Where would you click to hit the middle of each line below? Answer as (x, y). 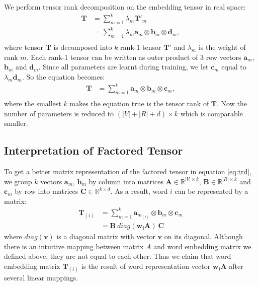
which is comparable (211, 113)
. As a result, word (139, 191)
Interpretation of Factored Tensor (94, 150)
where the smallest (33, 103)
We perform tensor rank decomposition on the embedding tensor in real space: (125, 7)
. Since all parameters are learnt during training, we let (123, 67)
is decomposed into (83, 47)
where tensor (24, 47)
